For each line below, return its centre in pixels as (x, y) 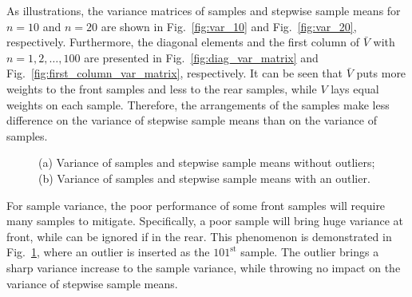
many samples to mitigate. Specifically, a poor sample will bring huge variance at (205, 221)
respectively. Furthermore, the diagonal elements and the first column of (183, 42)
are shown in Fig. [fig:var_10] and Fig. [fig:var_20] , (229, 26)
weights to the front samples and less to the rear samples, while (162, 88)
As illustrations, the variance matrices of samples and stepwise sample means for (204, 10)
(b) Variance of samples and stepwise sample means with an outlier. (204, 178)
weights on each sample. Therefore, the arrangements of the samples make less (198, 104)
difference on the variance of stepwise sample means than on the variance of (192, 120)
